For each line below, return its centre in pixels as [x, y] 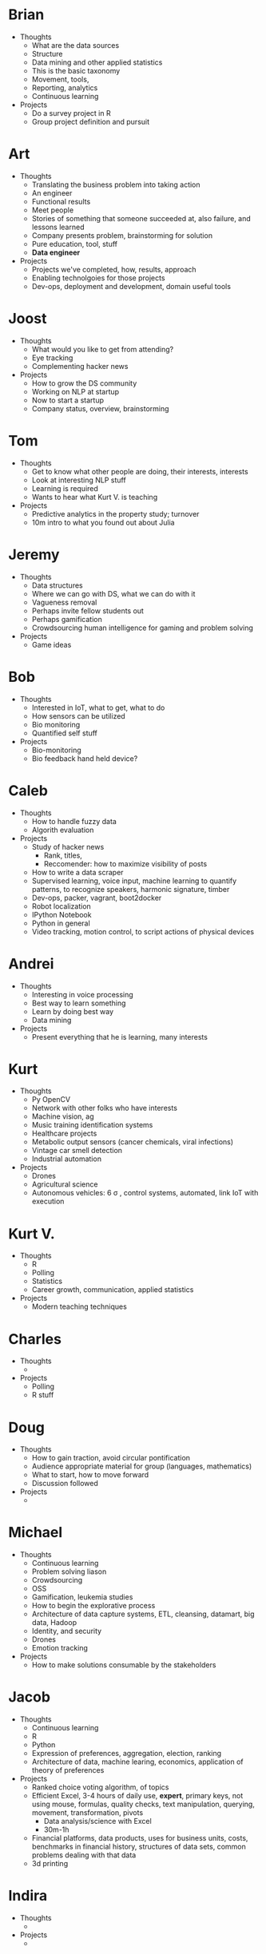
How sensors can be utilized [78, 715]
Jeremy [34, 555]
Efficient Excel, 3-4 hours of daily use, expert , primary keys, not [137, 1796]
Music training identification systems [92, 1125]
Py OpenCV [51, 1100]
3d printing [50, 1864]
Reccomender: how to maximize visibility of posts [125, 863]
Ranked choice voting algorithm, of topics [100, 1787]
